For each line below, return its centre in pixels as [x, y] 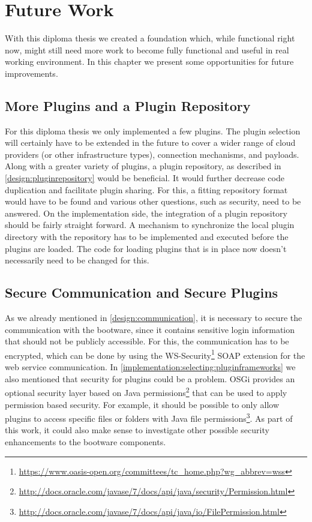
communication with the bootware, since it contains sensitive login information [150, 329]
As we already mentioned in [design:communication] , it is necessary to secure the [154, 318]
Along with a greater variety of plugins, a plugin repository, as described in [143, 166]
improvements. [31, 73]
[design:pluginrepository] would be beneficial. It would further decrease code [145, 178]
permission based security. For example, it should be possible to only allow [142, 404]
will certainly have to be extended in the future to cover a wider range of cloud [150, 142]
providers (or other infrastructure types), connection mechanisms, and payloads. [152, 154]
